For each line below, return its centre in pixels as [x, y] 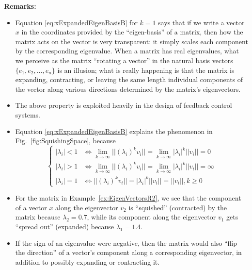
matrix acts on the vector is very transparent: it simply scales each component [132, 41]
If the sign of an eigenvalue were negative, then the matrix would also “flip [126, 243]
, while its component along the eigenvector [151, 217]
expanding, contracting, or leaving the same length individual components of [129, 79]
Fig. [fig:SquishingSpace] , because [65, 141]
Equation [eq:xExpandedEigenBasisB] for [76, 22]
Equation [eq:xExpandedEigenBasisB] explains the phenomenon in [114, 131]
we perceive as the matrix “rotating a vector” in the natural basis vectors [124, 60]
